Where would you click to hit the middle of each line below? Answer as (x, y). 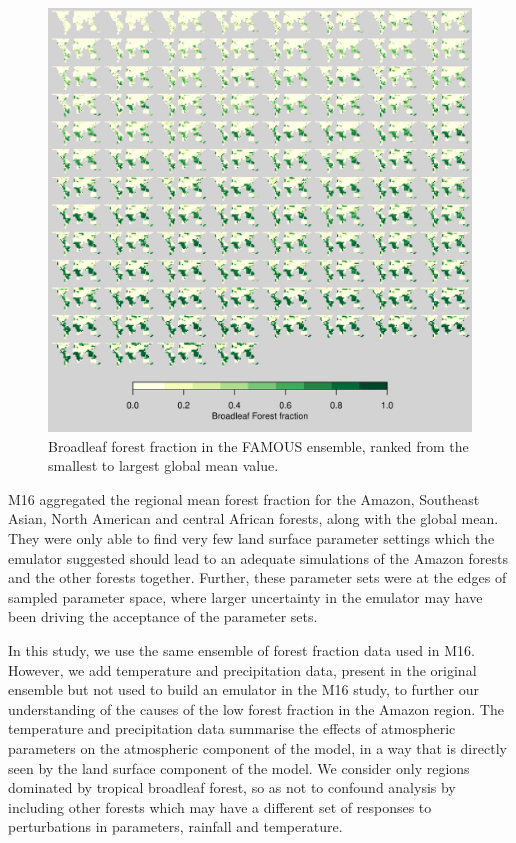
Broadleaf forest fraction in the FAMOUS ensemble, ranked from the (258, 445)
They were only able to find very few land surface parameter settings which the (251, 537)
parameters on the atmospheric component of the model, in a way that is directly (257, 747)
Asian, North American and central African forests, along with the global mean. (253, 518)
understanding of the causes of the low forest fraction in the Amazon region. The (256, 708)
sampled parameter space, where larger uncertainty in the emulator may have (245, 596)
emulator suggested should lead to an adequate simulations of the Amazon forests (258, 557)
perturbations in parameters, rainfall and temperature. (175, 826)
